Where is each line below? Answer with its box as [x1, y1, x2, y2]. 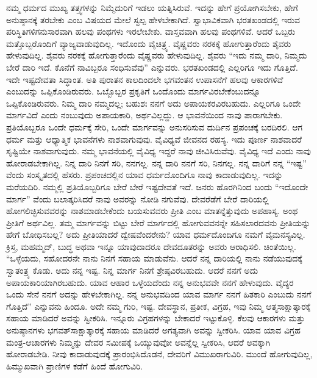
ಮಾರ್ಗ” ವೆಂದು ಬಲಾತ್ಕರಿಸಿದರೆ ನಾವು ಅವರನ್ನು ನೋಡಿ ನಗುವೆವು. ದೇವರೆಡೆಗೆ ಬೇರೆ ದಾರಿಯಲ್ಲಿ [6, 192, 269, 205]
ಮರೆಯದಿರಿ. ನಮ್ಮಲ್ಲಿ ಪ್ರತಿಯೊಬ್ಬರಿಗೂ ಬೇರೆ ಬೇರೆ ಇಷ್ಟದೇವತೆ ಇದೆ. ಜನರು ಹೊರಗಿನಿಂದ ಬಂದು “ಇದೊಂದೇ [6, 180, 308, 193]
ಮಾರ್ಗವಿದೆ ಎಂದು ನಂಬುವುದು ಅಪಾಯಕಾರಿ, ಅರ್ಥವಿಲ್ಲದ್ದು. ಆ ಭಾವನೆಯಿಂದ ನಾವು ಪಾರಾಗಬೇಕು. [6, 109, 283, 121]
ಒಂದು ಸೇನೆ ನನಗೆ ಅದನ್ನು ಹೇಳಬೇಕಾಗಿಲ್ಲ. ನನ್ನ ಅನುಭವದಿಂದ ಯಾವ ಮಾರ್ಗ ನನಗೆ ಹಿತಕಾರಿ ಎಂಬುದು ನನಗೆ [6, 288, 312, 301]
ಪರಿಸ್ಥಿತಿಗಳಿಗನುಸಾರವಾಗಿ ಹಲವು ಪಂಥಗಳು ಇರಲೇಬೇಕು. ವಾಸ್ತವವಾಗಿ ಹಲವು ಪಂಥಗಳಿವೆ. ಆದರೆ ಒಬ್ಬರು [6, 25, 296, 38]
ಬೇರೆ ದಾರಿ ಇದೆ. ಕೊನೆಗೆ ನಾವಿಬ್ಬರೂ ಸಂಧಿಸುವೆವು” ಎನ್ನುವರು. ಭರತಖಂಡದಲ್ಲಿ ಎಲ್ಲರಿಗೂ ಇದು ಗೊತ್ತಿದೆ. [6, 60, 298, 73]
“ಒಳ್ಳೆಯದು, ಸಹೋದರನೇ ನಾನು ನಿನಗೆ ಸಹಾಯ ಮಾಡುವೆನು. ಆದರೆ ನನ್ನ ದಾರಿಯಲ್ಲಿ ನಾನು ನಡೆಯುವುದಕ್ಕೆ [6, 252, 302, 265]
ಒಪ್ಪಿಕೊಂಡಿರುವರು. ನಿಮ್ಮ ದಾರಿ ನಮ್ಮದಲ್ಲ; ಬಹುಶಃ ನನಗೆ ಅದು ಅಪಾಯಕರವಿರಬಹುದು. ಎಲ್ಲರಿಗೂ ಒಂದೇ [6, 96, 301, 109]
